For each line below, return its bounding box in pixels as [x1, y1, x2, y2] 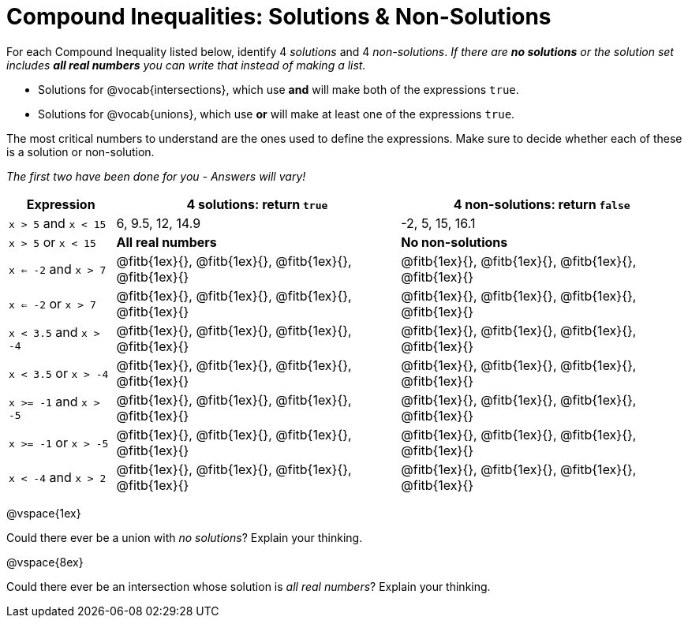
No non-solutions [401, 234, 508, 250]
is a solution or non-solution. [6, 144, 155, 159]
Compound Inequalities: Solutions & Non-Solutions [6, 3, 552, 30]
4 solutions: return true [186, 196, 328, 212]
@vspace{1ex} [6, 506, 81, 520]
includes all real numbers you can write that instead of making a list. [6, 58, 366, 72]
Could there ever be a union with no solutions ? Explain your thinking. [6, 530, 363, 544]
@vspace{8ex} [6, 555, 84, 569]
